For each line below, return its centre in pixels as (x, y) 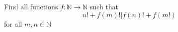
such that (104, 6)
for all (13, 23)
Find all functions (31, 6)
